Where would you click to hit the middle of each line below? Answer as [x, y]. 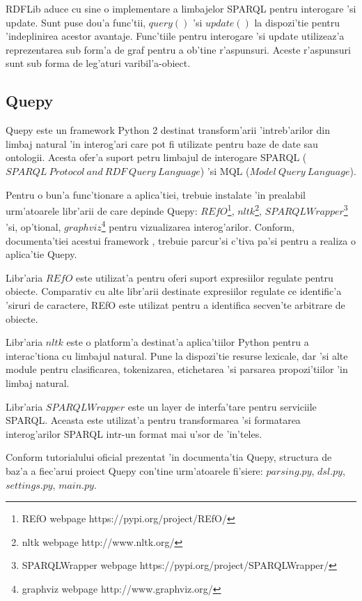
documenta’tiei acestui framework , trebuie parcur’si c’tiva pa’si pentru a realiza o [181, 240]
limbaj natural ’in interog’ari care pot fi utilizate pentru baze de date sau [162, 143]
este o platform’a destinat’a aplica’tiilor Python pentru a [188, 342]
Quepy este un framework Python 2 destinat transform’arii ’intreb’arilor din [168, 130]
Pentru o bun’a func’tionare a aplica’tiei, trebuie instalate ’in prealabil [156, 194]
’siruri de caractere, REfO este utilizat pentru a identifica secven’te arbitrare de [175, 305]
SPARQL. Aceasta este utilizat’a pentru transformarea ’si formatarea [153, 420]
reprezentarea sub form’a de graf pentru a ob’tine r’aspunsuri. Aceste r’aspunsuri [178, 49]
